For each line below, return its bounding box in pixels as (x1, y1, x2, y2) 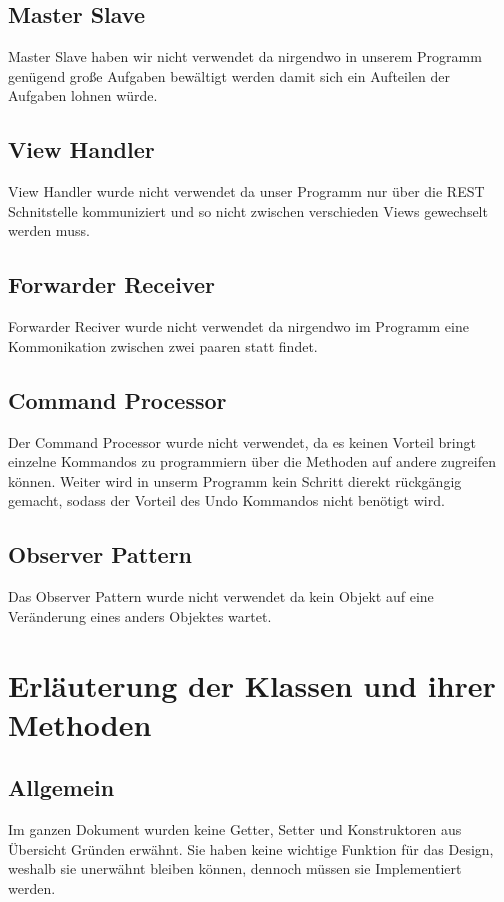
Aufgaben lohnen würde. (8, 85, 158, 106)
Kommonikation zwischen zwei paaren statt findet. (8, 335, 318, 356)
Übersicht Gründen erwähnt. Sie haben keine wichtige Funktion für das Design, (8, 838, 494, 859)
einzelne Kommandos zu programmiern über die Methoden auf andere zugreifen (8, 451, 496, 472)
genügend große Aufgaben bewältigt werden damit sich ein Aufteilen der (8, 65, 450, 86)
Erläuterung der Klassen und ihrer (8, 664, 496, 705)
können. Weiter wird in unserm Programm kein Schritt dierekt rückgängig (8, 470, 462, 491)
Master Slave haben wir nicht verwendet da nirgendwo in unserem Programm (8, 46, 482, 67)
